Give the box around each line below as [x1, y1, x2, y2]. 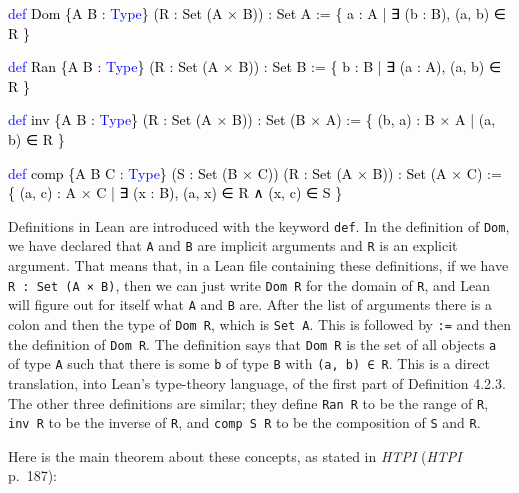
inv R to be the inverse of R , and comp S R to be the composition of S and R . [8, 412, 481, 433]
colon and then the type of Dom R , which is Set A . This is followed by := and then [8, 313, 512, 334]
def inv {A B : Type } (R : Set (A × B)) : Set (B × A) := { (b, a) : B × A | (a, [8, 109, 496, 130]
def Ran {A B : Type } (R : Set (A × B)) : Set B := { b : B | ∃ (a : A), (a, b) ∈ [8, 56, 502, 77]
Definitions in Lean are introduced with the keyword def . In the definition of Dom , [8, 215, 510, 236]
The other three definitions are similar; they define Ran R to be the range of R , [8, 392, 489, 413]
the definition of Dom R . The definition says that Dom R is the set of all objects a [8, 333, 497, 354]
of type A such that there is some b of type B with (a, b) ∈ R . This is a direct [8, 353, 491, 374]
